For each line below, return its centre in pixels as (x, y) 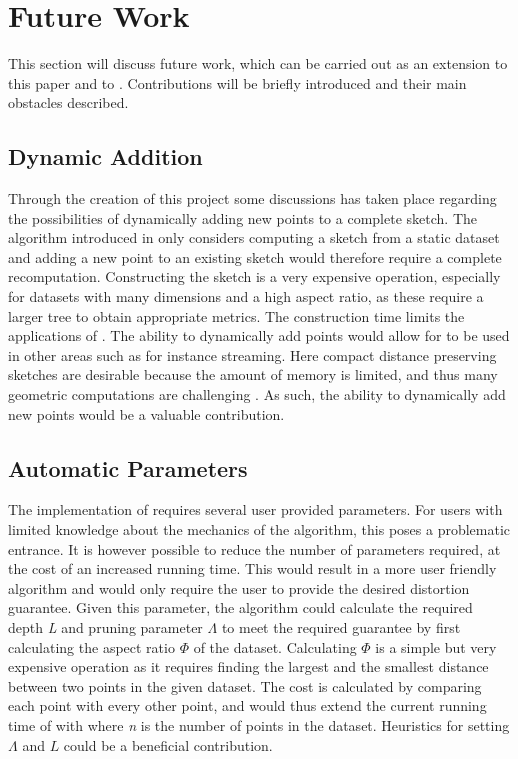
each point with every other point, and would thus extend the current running (247, 705)
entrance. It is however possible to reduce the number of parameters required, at (254, 548)
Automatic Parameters (128, 467)
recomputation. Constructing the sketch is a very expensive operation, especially (254, 276)
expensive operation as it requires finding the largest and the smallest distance (248, 666)
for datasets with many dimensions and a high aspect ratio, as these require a (246, 296)
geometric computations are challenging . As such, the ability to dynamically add (257, 394)
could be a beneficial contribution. (168, 744)
